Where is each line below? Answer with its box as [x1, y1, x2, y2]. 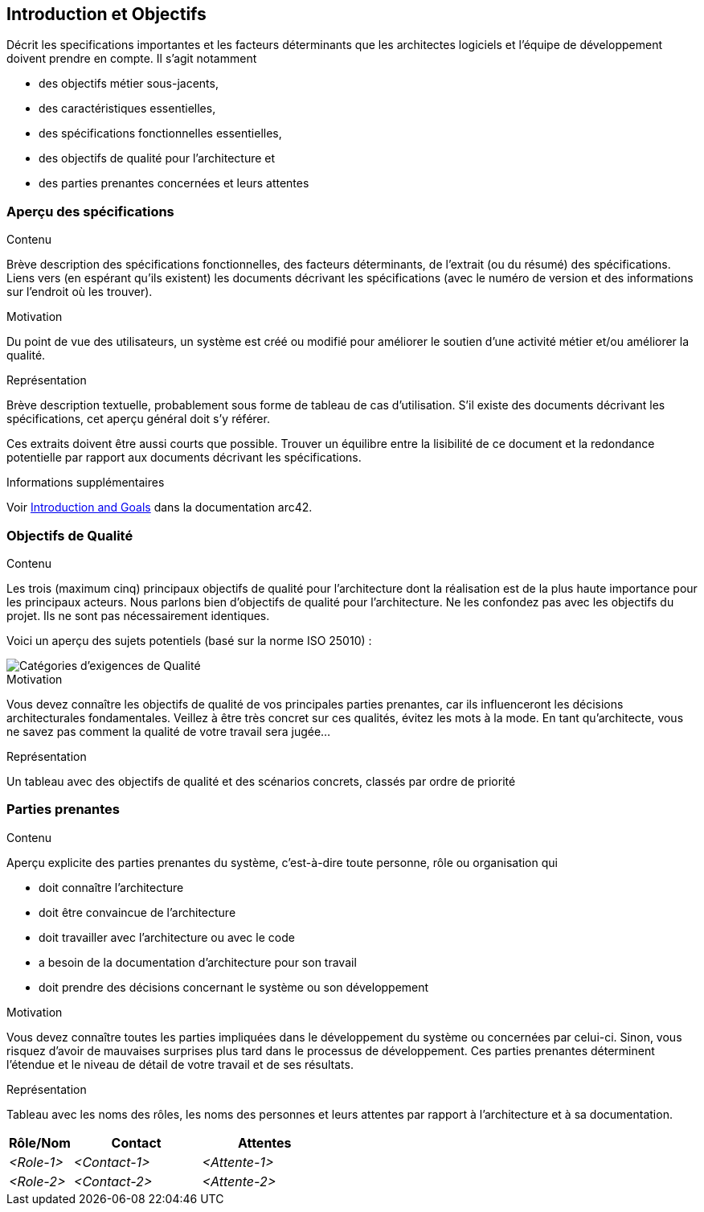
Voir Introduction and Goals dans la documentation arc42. [6, 500, 313, 515]
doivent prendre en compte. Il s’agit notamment [6, 51, 257, 66]
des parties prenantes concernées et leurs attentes [39, 176, 309, 191]
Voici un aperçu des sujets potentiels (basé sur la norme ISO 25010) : [6, 633, 372, 647]
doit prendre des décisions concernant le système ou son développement [39, 980, 429, 994]
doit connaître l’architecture [39, 880, 184, 894]
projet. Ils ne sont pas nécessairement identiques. [6, 608, 270, 622]
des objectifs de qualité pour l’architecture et [39, 151, 276, 166]
